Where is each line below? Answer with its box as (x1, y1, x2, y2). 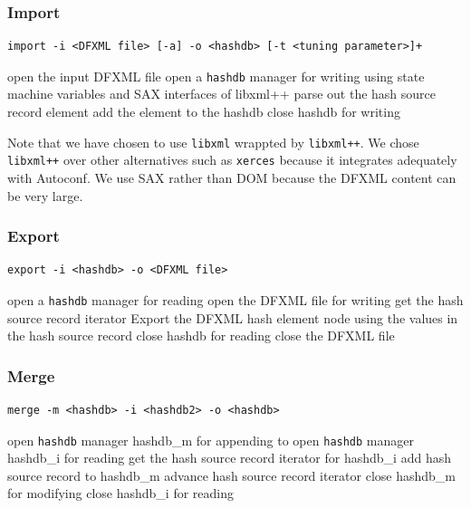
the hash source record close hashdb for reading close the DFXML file (7, 326, 395, 345)
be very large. (7, 186, 83, 205)
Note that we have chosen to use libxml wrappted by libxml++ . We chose (7, 132, 419, 151)
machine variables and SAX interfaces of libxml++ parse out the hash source (7, 84, 437, 103)
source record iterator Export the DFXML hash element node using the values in (7, 308, 458, 327)
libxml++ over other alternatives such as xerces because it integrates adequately (7, 150, 457, 169)
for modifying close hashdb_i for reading (7, 484, 234, 503)
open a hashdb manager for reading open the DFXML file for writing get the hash (7, 290, 464, 309)
